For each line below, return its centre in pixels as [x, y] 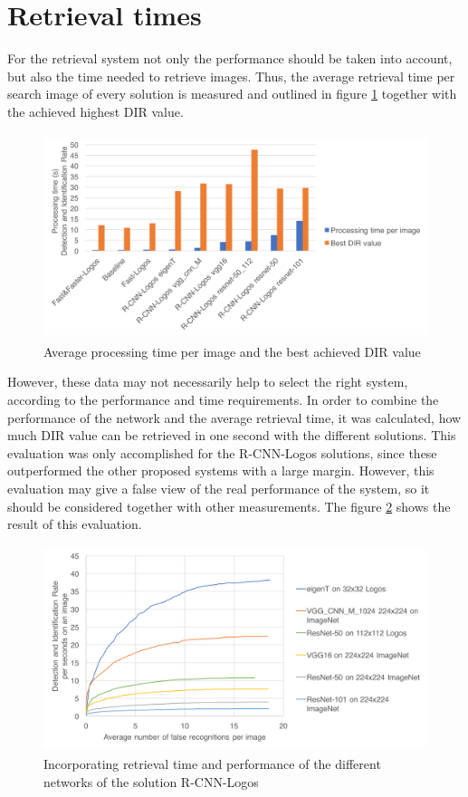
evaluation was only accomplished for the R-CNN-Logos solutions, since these [222, 452]
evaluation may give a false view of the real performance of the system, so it [219, 489]
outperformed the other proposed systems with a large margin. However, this [221, 471]
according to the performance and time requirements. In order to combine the [223, 400]
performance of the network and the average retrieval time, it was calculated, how [234, 417]
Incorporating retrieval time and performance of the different [212, 764]
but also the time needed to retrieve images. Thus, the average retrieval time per [231, 76]
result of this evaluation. [75, 524]
